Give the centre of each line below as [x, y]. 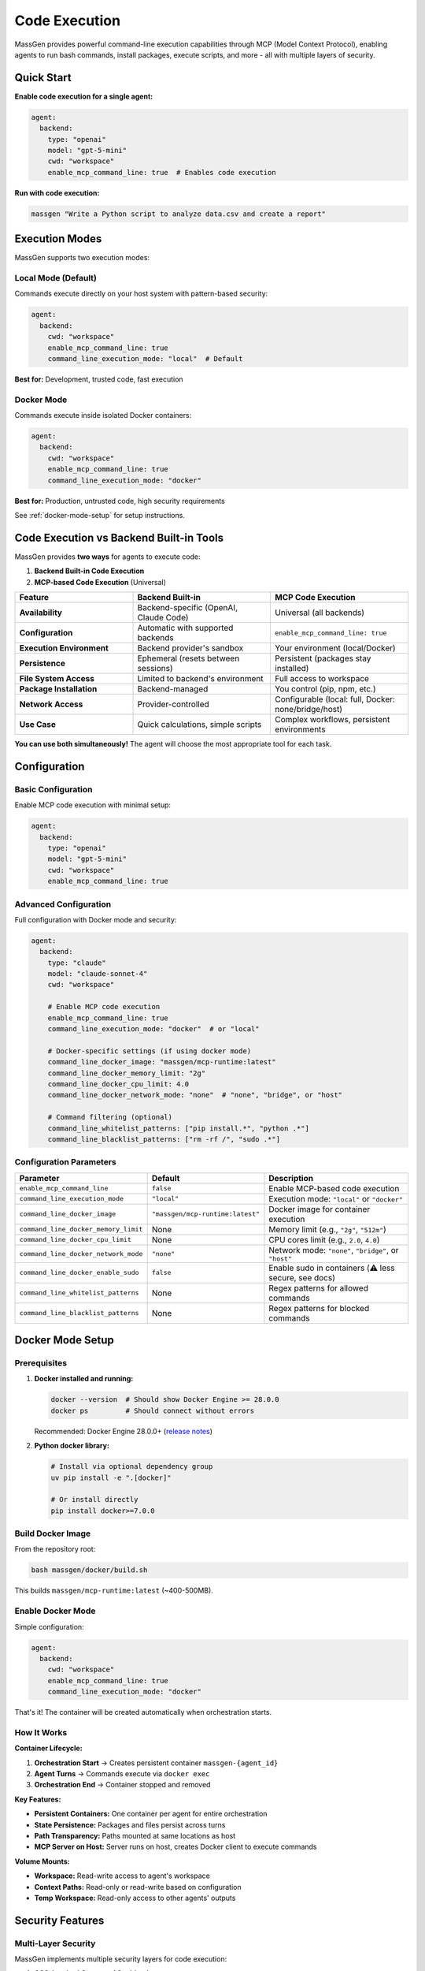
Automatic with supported [185, 628]
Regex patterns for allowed [319, 1287]
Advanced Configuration [63, 904]
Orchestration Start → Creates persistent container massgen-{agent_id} [156, 1763]
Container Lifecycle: [48, 1748]
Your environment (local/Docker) [336, 648]
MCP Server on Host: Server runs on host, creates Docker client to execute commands [176, 1847]
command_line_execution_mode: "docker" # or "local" [153, 1029]
